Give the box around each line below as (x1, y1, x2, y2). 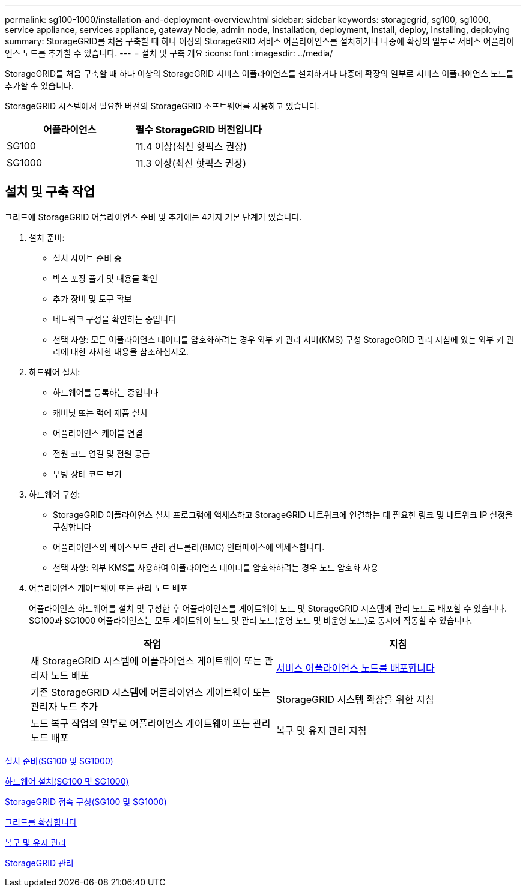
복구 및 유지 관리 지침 (276, 724, 367, 737)
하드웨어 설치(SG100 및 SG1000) (5, 776, 129, 786)
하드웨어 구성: (29, 489, 80, 499)
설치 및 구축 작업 (5, 184, 95, 200)
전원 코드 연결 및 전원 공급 (53, 448, 150, 459)
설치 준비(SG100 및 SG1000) (5, 755, 113, 766)
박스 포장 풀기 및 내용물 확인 (53, 273, 158, 283)
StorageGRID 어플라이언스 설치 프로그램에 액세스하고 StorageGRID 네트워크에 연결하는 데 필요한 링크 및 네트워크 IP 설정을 (53, 509, 513, 520)
